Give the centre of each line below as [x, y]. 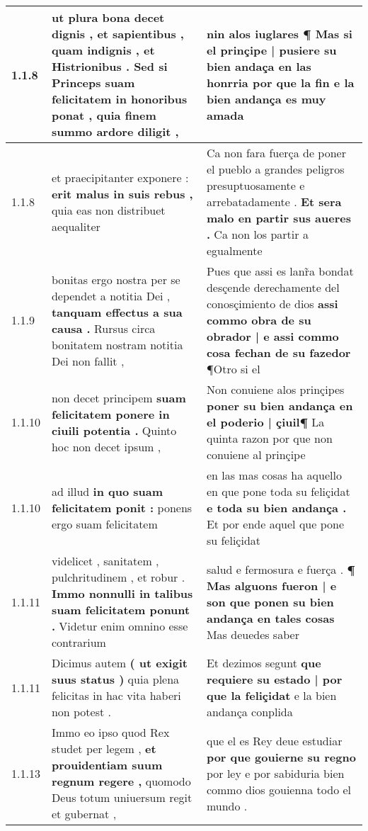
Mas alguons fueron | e [271, 585]
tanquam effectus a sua [117, 312]
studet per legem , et [104, 748]
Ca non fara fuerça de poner [276, 153]
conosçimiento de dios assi [272, 304]
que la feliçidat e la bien [271, 695]
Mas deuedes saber [253, 634]
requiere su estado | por [274, 679]
